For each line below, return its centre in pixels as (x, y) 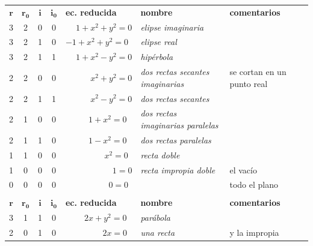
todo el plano (254, 184)
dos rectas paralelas (176, 139)
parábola (155, 217)
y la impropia (254, 232)
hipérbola (157, 57)
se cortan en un (258, 72)
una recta (158, 232)
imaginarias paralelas (179, 125)
